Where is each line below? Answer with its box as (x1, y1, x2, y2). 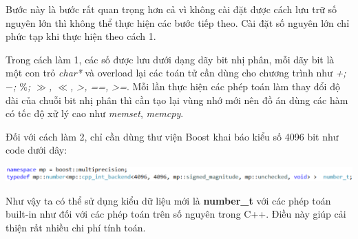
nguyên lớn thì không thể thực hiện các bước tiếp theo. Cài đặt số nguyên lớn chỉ (6, 15, 350, 30)
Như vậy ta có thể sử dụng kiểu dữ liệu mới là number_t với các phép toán (6, 193, 331, 207)
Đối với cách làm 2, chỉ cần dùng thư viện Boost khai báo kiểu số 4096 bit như (6, 129, 339, 143)
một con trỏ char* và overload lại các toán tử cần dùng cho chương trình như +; (6, 65, 346, 80)
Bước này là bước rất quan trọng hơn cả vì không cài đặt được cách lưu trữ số (6, 2, 337, 16)
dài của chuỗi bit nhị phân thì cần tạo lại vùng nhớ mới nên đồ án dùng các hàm (6, 92, 348, 107)
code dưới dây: (6, 143, 67, 157)
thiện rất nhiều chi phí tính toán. (6, 220, 146, 234)
